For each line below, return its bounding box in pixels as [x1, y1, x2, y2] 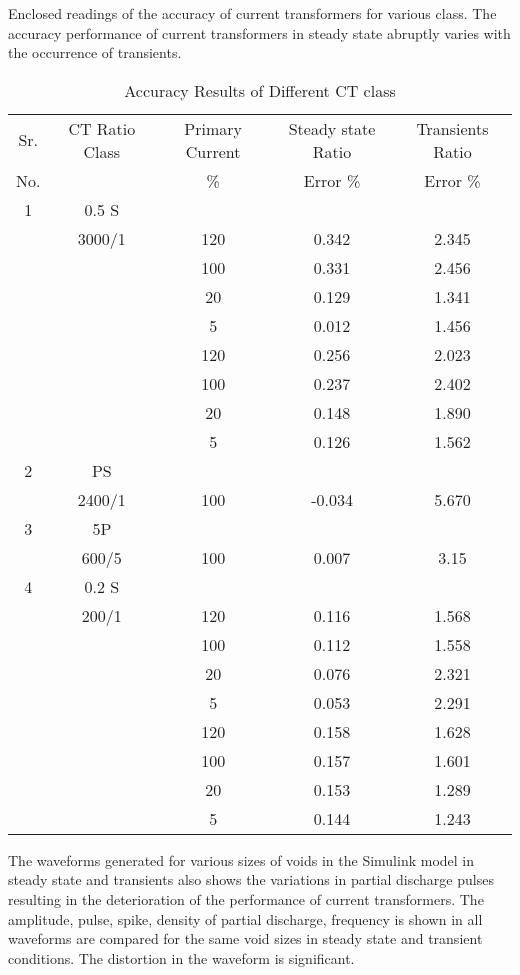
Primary [184, 116, 242, 140]
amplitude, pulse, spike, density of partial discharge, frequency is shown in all [8, 908, 483, 929]
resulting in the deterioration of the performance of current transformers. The [8, 888, 484, 909]
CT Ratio [68, 116, 136, 140]
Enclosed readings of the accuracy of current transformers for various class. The [8, 3, 497, 23]
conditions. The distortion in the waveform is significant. [8, 947, 355, 968]
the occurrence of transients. [8, 42, 182, 63]
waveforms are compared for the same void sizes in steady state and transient [8, 928, 483, 949]
